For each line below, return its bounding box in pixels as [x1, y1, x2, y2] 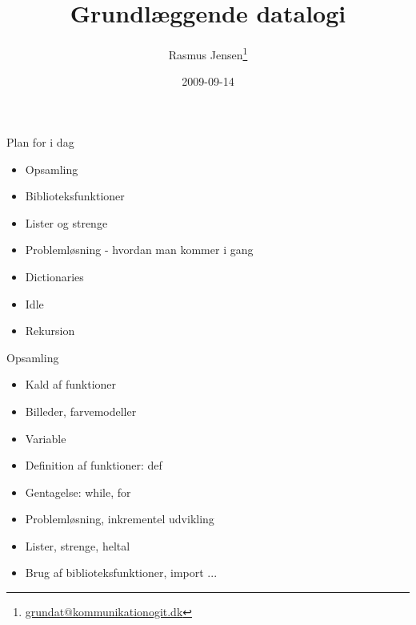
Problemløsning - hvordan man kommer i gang [25, 241, 254, 258]
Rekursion [25, 322, 75, 339]
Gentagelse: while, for [25, 483, 131, 500]
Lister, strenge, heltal [25, 537, 130, 554]
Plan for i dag [6, 133, 74, 150]
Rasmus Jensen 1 [168, 44, 248, 62]
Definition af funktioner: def [25, 457, 162, 474]
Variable [25, 429, 66, 446]
